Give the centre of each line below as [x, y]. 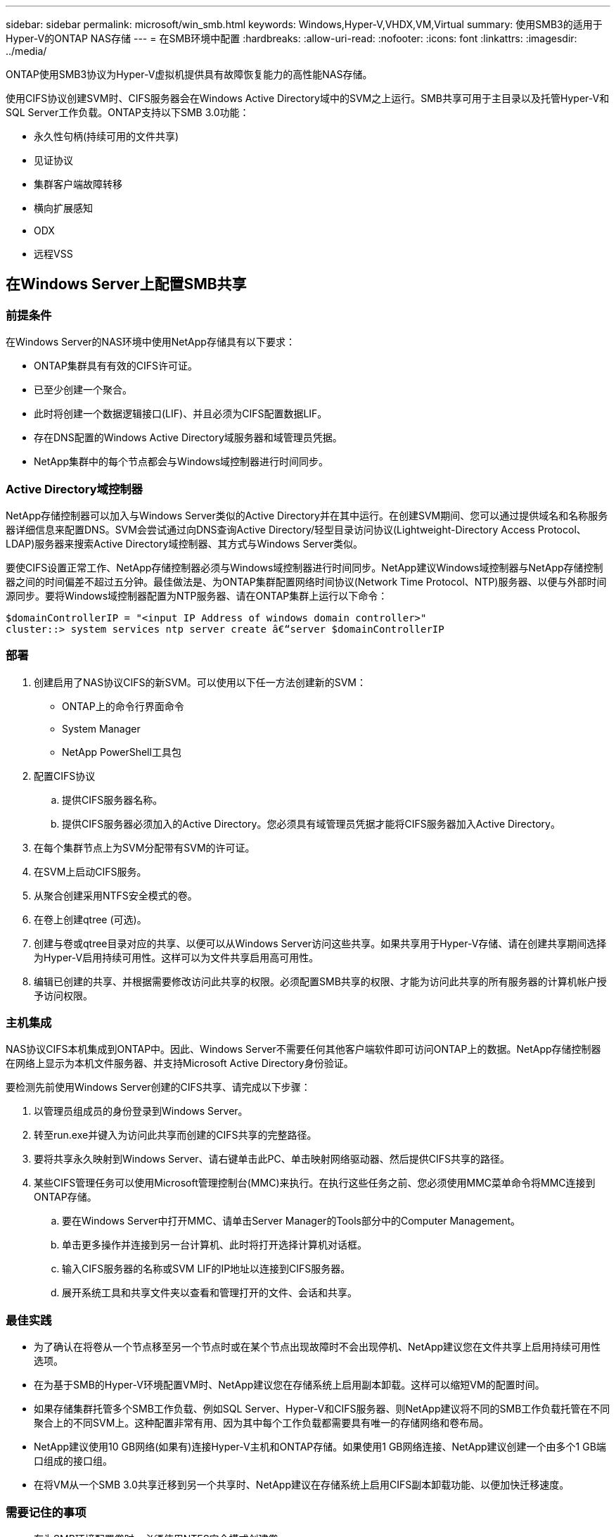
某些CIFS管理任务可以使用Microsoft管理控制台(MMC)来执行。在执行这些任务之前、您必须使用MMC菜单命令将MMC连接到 [315, 1183]
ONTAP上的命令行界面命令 [123, 706]
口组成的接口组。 [73, 1461]
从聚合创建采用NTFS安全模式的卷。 [116, 895]
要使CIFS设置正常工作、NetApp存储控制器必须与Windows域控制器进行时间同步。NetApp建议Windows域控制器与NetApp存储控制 [304, 567]
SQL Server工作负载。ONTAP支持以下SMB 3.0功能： [128, 112]
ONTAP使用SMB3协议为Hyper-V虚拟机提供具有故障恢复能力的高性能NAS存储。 [189, 74]
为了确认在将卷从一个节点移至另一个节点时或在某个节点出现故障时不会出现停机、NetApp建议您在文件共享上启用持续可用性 [317, 1347]
